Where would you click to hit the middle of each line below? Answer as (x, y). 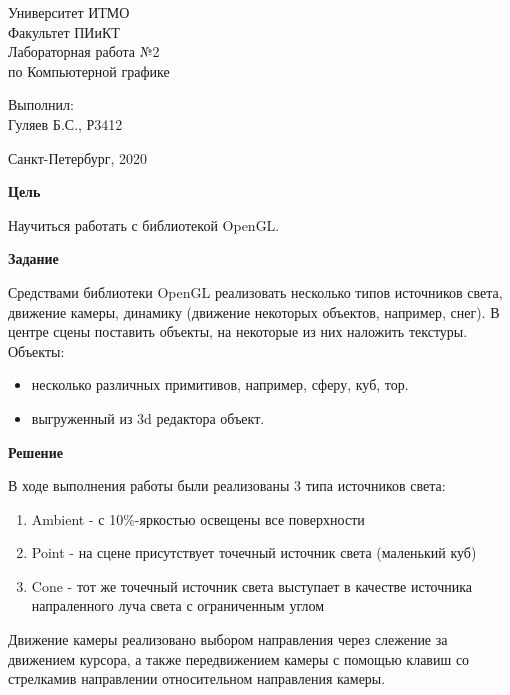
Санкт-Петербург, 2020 (77, 157)
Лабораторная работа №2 (84, 51)
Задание (33, 258)
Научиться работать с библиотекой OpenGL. (144, 224)
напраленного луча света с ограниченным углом (178, 605)
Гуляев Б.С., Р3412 (65, 123)
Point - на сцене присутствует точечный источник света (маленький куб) (254, 552)
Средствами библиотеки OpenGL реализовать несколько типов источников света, (255, 291)
